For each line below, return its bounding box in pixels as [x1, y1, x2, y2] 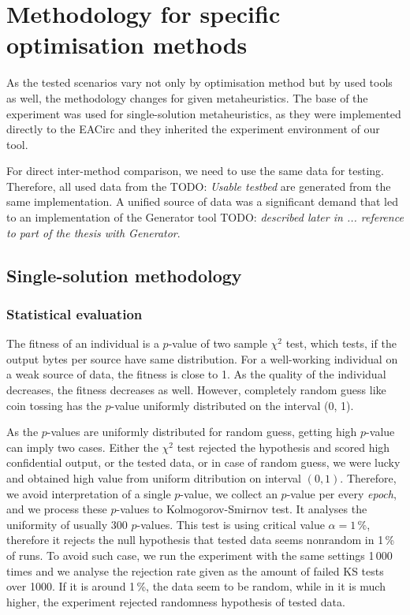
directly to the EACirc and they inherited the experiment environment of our [6, 121, 380, 137]
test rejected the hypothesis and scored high [177, 438, 390, 455]
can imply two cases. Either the [6, 438, 158, 455]
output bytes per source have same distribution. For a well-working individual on [6, 350, 398, 367]
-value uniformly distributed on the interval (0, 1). [110, 397, 354, 413]
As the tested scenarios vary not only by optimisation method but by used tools [6, 74, 393, 91]
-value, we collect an [180, 485, 278, 501]
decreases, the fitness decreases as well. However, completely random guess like [6, 382, 386, 398]
